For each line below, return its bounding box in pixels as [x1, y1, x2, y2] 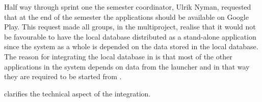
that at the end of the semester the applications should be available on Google [4, 11, 249, 22]
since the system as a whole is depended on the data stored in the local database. [4, 41, 258, 52]
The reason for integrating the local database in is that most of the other [4, 51, 232, 61]
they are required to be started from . [4, 71, 122, 82]
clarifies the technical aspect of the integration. [4, 88, 151, 98]
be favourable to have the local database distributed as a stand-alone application [4, 31, 256, 42]
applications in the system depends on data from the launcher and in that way [4, 61, 250, 72]
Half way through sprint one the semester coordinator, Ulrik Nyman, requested [4, 2, 251, 12]
